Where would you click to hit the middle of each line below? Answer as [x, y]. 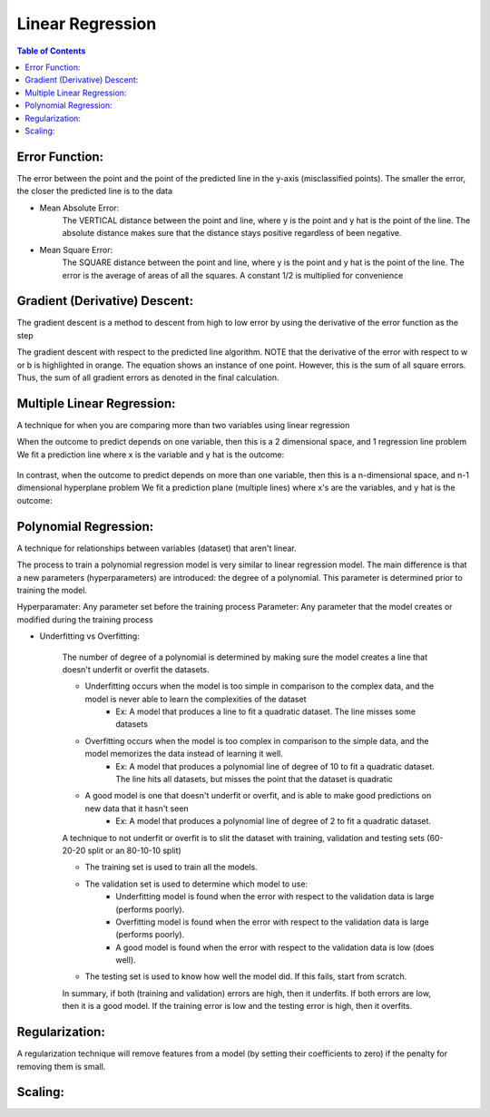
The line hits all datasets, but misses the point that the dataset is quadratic [255, 779]
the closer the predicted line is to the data [94, 191]
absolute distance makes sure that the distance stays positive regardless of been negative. [232, 233]
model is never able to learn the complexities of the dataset [196, 699]
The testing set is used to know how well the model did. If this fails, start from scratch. [246, 976]
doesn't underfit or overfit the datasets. [136, 669]
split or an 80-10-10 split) [134, 850]
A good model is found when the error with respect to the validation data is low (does [275, 947]
